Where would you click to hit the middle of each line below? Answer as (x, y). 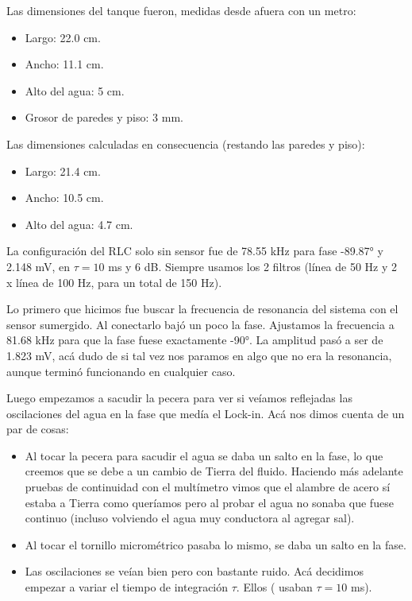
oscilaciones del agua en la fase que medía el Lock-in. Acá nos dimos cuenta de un (206, 413)
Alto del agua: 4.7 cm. (79, 224)
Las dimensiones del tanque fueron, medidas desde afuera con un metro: (181, 10)
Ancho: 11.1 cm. (64, 64)
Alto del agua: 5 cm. (75, 90)
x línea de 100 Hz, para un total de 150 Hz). (114, 282)
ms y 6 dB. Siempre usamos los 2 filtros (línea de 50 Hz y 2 (253, 266)
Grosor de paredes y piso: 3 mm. (104, 117)
